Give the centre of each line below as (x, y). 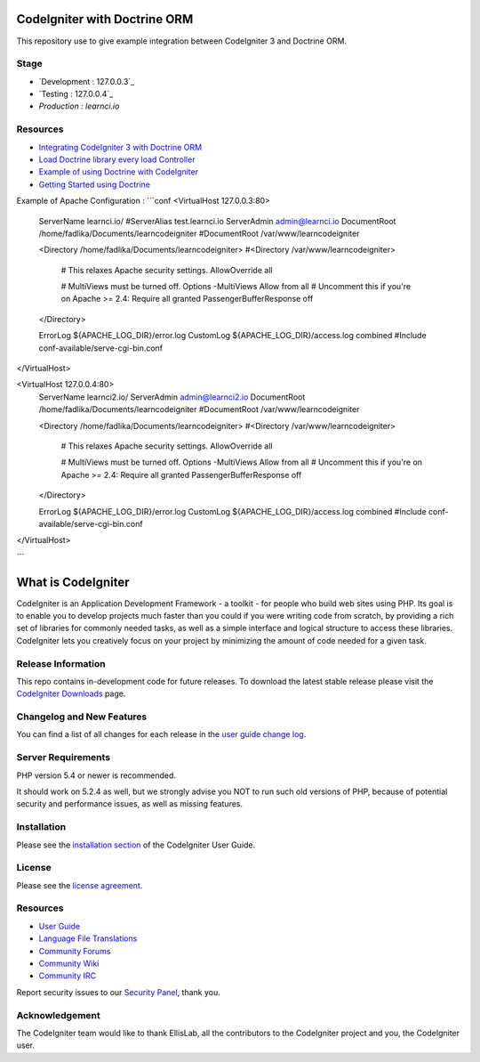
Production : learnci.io (79, 106)
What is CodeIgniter (73, 582)
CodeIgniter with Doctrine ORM (105, 19)
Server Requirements (64, 758)
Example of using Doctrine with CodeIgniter (119, 172)
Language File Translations (88, 938)
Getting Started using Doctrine (95, 184)
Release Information (61, 663)
